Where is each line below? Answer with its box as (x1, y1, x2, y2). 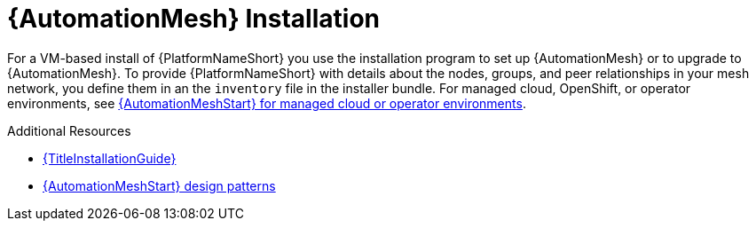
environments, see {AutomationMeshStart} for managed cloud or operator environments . (7, 95, 526, 111)
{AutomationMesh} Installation (7, 4, 380, 34)
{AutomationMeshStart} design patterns (43, 177, 276, 193)
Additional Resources (7, 122, 131, 138)
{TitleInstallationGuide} (43, 150, 177, 166)
